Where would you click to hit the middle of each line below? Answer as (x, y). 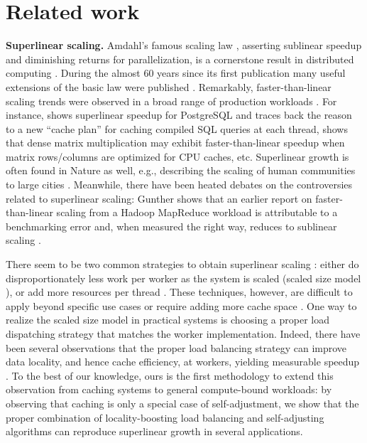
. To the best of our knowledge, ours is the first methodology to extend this (170, 375)
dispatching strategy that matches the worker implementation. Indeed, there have (183, 333)
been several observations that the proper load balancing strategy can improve (176, 347)
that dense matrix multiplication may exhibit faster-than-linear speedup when (175, 143)
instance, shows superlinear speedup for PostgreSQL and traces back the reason (179, 115)
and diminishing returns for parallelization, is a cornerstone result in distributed (180, 59)
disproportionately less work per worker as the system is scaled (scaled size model (183, 278)
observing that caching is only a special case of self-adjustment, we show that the (182, 403)
